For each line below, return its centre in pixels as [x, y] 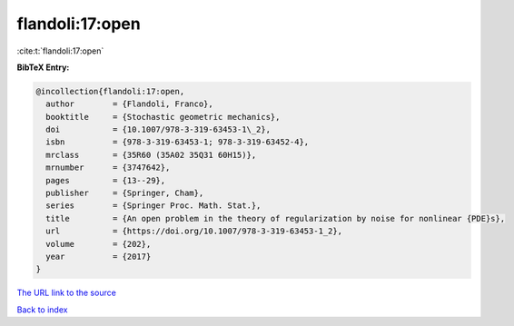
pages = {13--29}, [106, 180]
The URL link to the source [67, 293]
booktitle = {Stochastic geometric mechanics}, [163, 117]
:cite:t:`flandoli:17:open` [60, 51]
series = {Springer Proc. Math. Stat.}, [153, 206]
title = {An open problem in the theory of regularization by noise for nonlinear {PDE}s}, [276, 218]
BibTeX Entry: [43, 67]
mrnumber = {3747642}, [108, 168]
